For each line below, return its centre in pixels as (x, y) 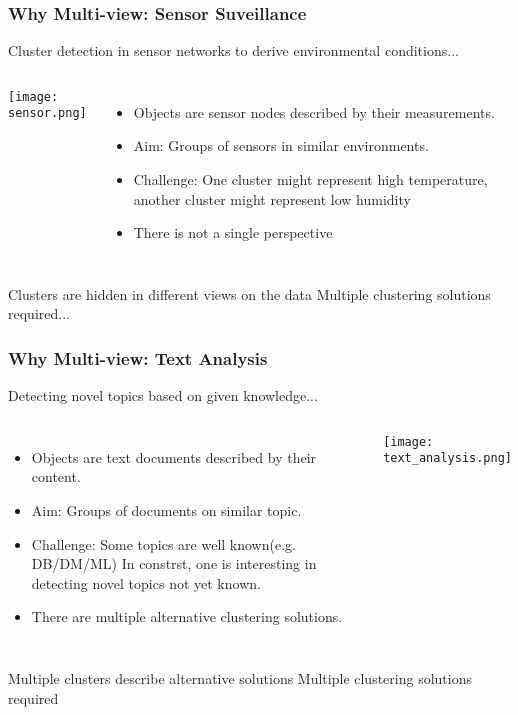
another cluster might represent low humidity (272, 198)
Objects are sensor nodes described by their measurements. (314, 111)
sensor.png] (47, 113)
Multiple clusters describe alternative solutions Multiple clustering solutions (240, 677)
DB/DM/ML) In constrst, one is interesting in (174, 563)
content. (56, 476)
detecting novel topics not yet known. (146, 582)
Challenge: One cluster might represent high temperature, (310, 179)
